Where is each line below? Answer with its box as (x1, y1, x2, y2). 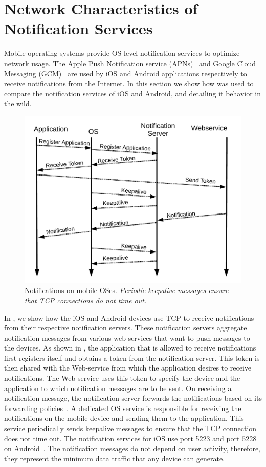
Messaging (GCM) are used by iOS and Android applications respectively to (4, 68, 247, 79)
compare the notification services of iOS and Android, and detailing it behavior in (4, 88, 261, 99)
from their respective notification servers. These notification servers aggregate (4, 322, 247, 333)
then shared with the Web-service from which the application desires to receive (4, 362, 252, 373)
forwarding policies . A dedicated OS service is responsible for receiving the (4, 402, 241, 413)
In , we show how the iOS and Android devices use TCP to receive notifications (4, 312, 254, 323)
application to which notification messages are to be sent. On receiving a (4, 382, 232, 393)
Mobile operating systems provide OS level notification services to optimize (4, 48, 240, 59)
